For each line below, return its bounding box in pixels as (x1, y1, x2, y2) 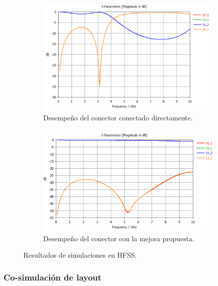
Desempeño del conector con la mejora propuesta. (43, 233, 195, 243)
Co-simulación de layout (3, 271, 102, 283)
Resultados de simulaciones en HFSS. (23, 250, 137, 260)
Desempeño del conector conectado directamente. (43, 112, 193, 123)
